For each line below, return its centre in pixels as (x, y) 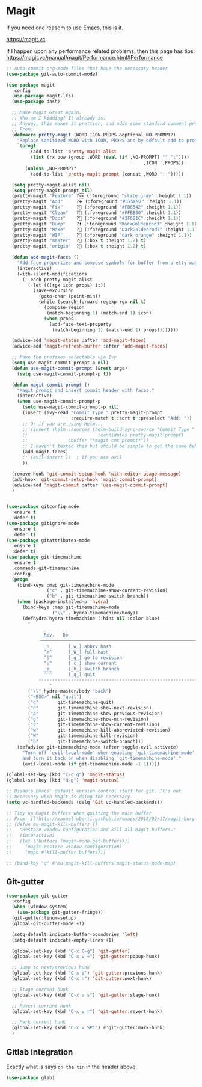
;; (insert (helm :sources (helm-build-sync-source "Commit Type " (109, 429)
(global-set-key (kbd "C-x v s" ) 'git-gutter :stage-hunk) (86, 995)
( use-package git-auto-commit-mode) (52, 74)
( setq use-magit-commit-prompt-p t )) (64, 374)
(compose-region (64, 308)
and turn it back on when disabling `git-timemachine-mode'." (102, 758)
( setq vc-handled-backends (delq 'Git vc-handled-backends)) (84, 802)
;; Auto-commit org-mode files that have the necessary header (87, 68)
